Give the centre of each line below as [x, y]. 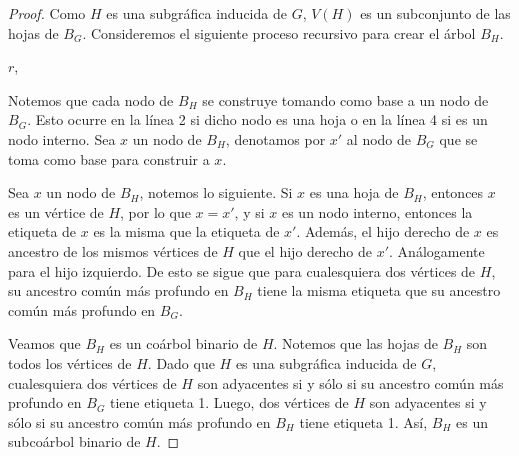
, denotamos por [275, 138]
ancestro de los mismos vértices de [113, 250]
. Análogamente [437, 250]
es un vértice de [56, 211]
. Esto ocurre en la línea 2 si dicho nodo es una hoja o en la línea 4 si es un [257, 119]
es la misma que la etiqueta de [186, 231]
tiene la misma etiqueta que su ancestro [379, 290]
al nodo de [379, 138]
